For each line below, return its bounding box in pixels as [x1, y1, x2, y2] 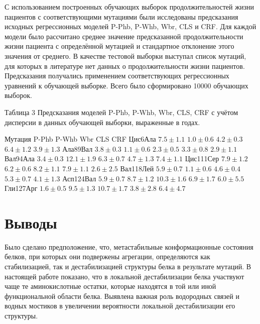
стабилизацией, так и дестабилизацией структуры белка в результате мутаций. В [5, 261, 251, 271]
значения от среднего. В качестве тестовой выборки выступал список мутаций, [5, 50, 246, 61]
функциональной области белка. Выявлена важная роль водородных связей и [5, 290, 239, 301]
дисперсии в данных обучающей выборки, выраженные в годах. [5, 117, 200, 127]
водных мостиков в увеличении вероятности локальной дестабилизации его [5, 300, 235, 311]
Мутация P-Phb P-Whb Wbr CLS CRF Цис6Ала [5, 134, 156, 144]
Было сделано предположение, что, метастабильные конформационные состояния [5, 241, 253, 252]
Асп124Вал [62, 173, 96, 183]
